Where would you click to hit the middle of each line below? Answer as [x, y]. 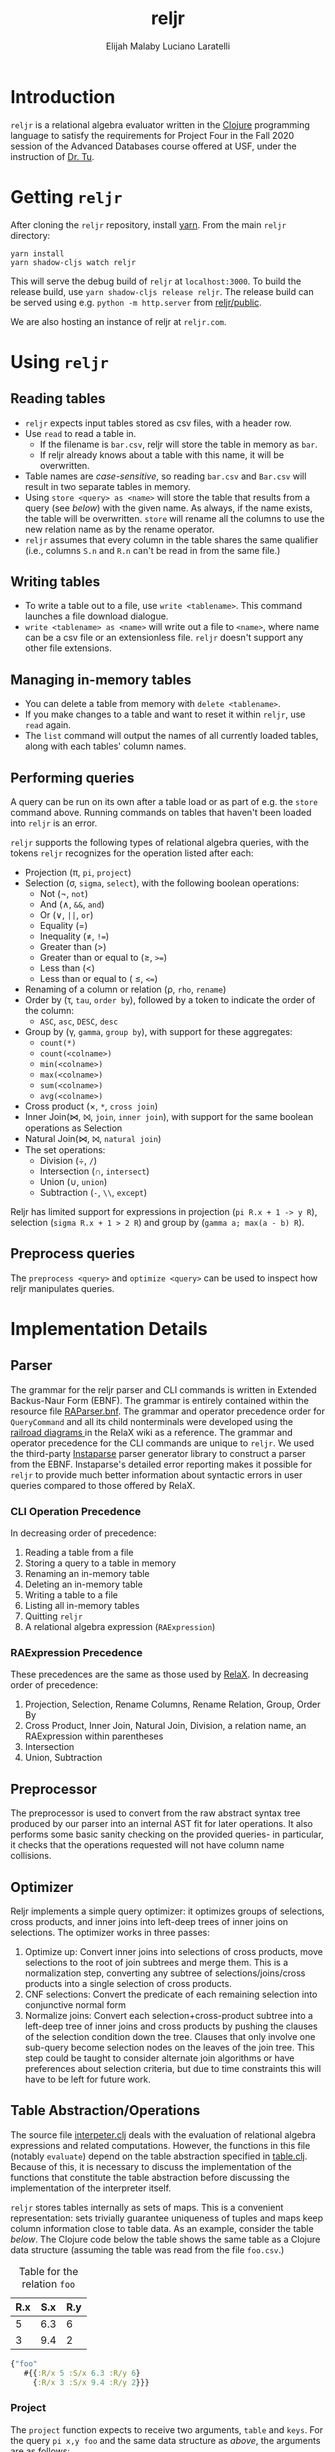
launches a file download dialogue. [96, 616]
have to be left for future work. [88, 2079]
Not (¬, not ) [63, 894]
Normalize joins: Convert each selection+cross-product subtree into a [168, 2016]
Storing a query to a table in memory [100, 1563]
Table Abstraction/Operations [105, 2110]
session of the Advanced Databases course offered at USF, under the [153, 146]
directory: [30, 235]
